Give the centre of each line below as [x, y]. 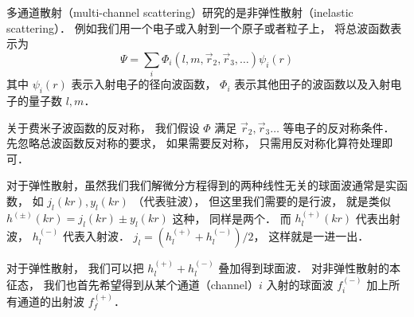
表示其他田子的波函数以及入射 [312, 84]
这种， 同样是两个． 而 [232, 218]
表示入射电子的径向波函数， [144, 84]
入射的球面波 [300, 284]
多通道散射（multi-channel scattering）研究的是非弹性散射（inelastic [180, 12]
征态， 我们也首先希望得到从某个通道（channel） [133, 284]
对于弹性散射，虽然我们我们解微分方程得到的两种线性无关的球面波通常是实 [201, 185]
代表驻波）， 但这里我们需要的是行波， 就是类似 [267, 200]
